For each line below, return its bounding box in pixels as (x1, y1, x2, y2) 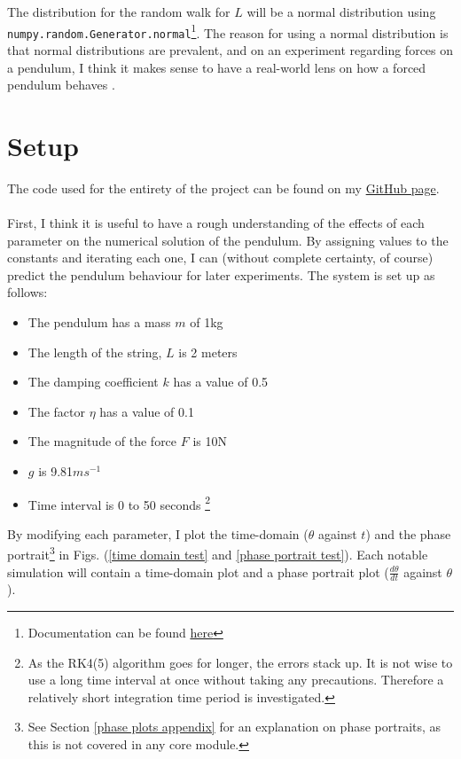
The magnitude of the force (27, 432, 177, 450)
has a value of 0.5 (173, 372, 269, 391)
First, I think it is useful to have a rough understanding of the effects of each (7, 214, 425, 231)
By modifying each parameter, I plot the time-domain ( (7, 524, 309, 543)
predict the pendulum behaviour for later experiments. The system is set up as (7, 265, 435, 284)
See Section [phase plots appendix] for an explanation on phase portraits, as (27, 717, 441, 736)
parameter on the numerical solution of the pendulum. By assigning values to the (7, 231, 449, 249)
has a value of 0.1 (99, 402, 194, 420)
